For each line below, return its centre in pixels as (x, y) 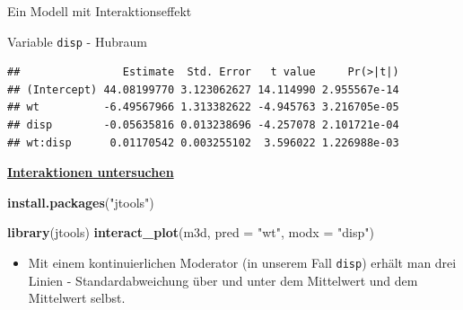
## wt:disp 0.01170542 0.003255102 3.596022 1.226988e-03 (203, 142)
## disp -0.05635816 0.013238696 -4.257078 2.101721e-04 (203, 125)
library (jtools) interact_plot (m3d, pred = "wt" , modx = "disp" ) (191, 232)
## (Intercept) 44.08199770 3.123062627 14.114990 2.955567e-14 (203, 89)
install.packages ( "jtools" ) (81, 202)
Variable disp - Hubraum (77, 41)
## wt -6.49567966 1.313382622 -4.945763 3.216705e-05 (203, 107)
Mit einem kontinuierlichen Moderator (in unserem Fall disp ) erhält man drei (242, 262)
